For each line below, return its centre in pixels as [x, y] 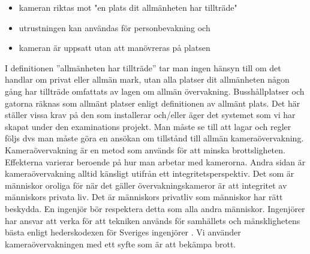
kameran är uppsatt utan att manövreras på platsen [115, 48]
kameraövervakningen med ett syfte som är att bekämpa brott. [121, 244]
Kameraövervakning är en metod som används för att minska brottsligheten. [145, 149]
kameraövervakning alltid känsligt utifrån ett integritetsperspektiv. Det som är [150, 173]
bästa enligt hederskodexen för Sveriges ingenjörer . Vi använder [123, 232]
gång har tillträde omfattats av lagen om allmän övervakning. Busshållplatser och [155, 91]
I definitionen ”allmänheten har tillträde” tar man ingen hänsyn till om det [143, 67]
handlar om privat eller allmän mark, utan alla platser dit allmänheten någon [147, 79]
